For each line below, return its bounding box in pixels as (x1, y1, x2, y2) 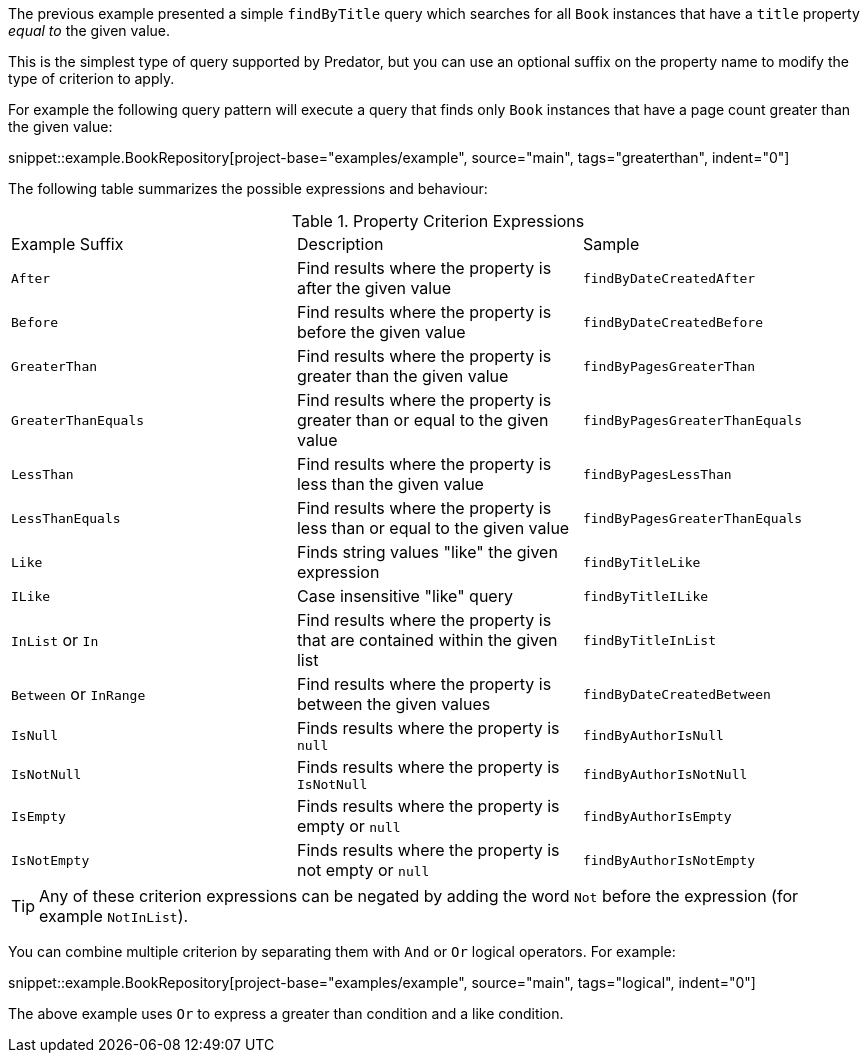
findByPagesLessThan (582, 466, 732, 482)
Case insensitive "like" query (296, 586, 513, 606)
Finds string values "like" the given (296, 542, 558, 562)
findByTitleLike (582, 554, 701, 570)
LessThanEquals (11, 510, 121, 526)
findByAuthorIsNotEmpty (582, 852, 756, 868)
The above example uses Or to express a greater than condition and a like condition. (8, 1005, 564, 1022)
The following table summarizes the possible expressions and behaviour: (8, 180, 488, 197)
